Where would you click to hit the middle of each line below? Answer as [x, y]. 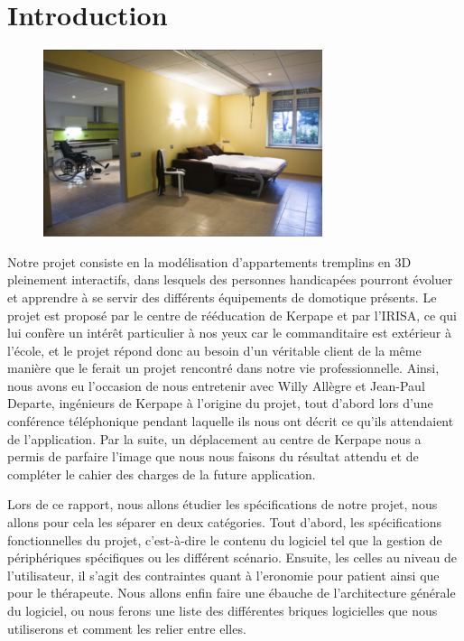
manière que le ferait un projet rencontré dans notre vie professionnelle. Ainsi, [223, 368]
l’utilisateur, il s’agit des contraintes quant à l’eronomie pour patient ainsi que [223, 575]
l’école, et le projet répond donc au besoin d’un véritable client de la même [214, 350]
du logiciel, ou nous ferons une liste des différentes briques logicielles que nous [223, 610]
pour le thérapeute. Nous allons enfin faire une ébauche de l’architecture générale [232, 593]
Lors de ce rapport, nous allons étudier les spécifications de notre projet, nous [223, 504]
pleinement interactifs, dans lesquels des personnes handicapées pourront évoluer [230, 279]
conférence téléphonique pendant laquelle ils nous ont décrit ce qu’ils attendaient [231, 421]
